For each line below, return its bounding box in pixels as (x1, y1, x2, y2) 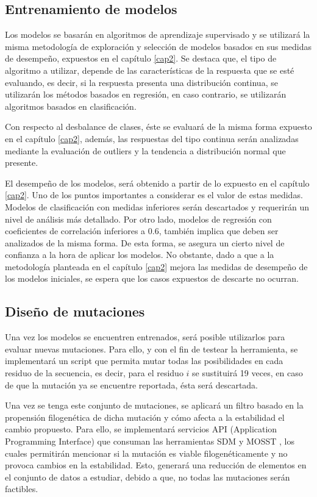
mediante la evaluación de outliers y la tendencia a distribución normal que (5, 144, 286, 157)
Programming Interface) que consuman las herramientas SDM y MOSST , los (5, 435, 294, 448)
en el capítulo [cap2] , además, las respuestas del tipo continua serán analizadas (5, 132, 299, 145)
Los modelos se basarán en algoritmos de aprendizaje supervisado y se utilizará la (5, 28, 310, 41)
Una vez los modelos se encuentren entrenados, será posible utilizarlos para (5, 331, 285, 343)
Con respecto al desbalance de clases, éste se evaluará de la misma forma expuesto (5, 120, 312, 133)
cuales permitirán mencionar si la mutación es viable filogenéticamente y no (5, 446, 288, 459)
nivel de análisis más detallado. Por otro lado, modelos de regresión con (5, 212, 272, 225)
